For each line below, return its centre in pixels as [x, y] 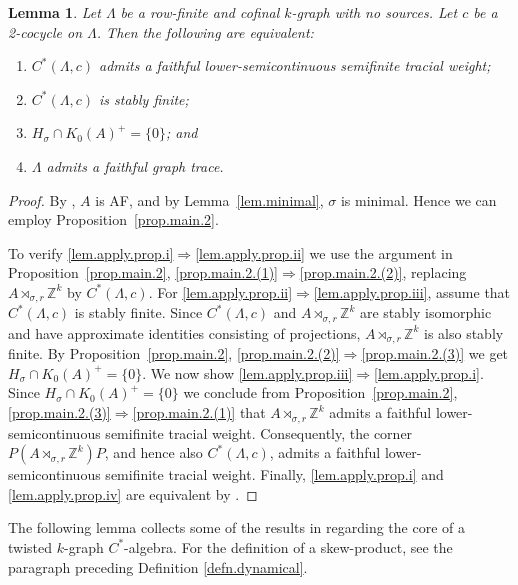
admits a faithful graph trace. [135, 165]
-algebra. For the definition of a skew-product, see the [288, 546]
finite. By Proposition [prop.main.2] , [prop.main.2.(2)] [174, 353]
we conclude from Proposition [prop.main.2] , [320, 392]
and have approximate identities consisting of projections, [184, 332]
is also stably [464, 332]
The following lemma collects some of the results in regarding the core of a [236, 527]
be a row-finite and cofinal [200, 12]
